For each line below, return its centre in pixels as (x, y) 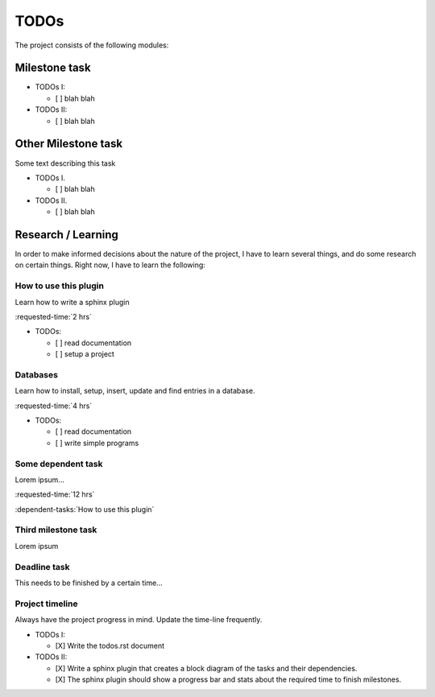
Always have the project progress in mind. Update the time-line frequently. (139, 620)
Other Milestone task (69, 144)
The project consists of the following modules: (92, 45)
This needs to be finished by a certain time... (89, 583)
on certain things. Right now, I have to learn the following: (110, 265)
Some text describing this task (65, 163)
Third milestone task (56, 530)
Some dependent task (59, 464)
